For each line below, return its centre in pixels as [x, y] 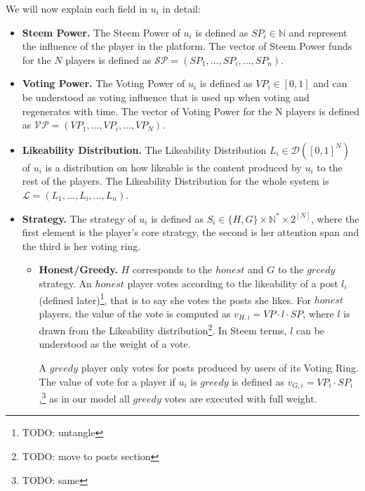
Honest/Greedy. [78, 269]
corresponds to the [172, 269]
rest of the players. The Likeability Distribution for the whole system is [175, 181]
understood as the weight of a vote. [115, 344]
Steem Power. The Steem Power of [101, 32]
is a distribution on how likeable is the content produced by [173, 167]
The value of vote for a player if [107, 381]
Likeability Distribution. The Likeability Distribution [144, 149]
